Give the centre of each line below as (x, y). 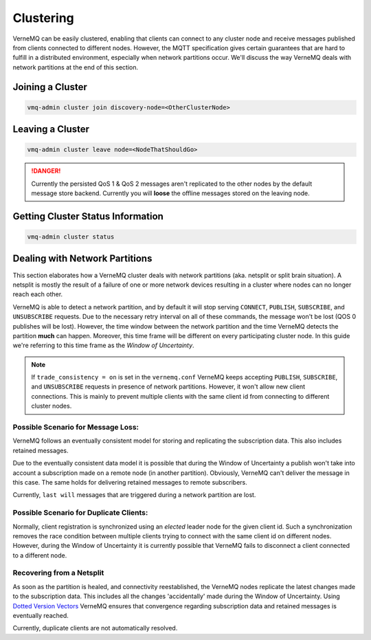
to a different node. (40, 555)
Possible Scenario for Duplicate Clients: (80, 513)
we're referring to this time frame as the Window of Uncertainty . (104, 345)
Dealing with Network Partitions (82, 259)
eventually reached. (41, 615)
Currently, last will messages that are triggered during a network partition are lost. (134, 495)
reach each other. (38, 294)
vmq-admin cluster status (71, 237)
